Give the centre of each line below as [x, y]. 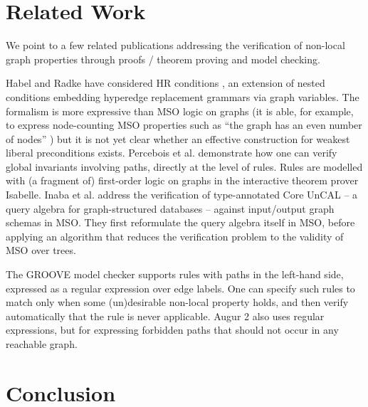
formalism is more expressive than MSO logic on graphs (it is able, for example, [180, 111]
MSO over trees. [41, 250]
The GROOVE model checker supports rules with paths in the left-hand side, [175, 274]
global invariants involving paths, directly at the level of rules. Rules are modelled [184, 166]
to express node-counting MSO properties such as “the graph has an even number [184, 125]
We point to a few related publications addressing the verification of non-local [175, 45]
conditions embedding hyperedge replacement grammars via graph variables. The [183, 96]
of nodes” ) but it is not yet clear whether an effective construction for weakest [178, 138]
